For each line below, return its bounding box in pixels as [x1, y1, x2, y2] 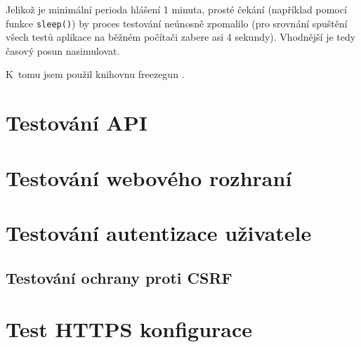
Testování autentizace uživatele [6, 218, 312, 247]
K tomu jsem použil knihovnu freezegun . [6, 67, 185, 81]
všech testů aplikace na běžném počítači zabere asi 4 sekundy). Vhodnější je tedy [6, 30, 356, 44]
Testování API [6, 108, 147, 137]
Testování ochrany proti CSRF [6, 266, 232, 288]
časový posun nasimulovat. [6, 43, 120, 58]
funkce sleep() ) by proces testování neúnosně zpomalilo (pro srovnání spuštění [6, 15, 348, 30]
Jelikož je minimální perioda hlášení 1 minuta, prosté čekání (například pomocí [6, 2, 347, 16]
